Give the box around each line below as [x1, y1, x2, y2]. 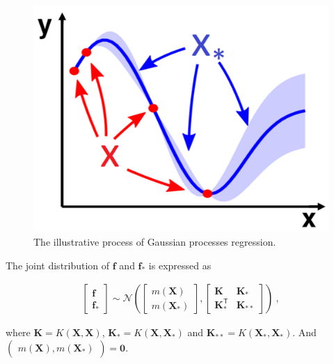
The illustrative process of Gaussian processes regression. [33, 235, 276, 249]
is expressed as [148, 258, 212, 272]
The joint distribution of [6, 258, 110, 272]
